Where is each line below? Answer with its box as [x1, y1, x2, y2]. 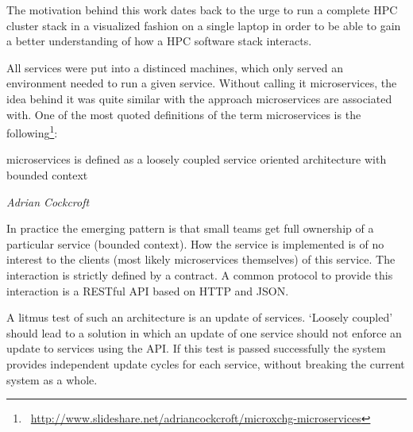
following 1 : [6, 122, 58, 141]
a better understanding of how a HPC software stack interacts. [6, 33, 312, 49]
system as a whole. [6, 371, 98, 388]
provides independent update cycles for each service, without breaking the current [6, 355, 405, 372]
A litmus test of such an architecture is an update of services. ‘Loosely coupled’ [6, 309, 393, 326]
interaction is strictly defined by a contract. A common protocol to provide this [6, 266, 393, 283]
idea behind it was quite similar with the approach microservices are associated [6, 90, 392, 106]
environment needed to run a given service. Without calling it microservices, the [6, 75, 397, 91]
